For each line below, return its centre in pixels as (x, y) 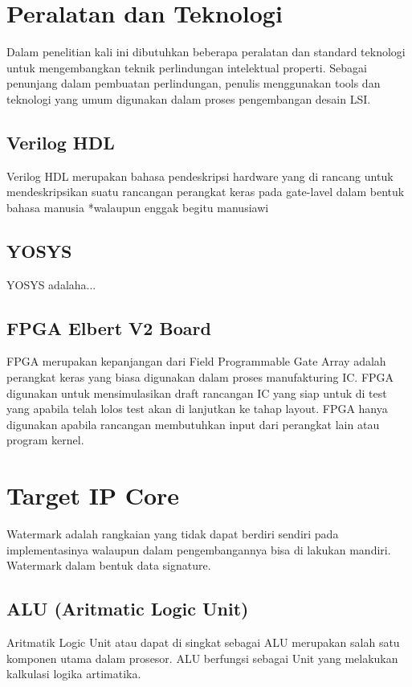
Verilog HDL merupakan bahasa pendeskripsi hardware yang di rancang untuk (200, 176)
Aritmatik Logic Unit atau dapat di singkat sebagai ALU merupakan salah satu (203, 642)
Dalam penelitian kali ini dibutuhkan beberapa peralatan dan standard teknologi (206, 52)
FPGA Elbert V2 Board (109, 327)
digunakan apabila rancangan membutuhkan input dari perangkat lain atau (193, 424)
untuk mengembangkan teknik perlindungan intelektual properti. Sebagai (187, 67)
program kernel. (45, 440)
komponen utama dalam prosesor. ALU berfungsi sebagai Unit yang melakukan (202, 658)
